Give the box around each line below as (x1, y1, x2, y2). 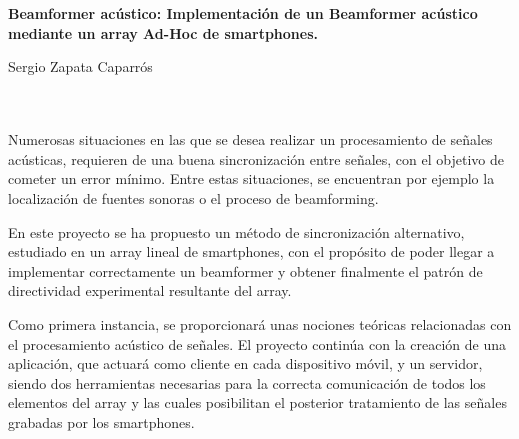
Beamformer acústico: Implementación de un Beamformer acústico (8, 3, 478, 24)
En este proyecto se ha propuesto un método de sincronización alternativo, (8, 221, 465, 242)
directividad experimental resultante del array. (8, 280, 292, 301)
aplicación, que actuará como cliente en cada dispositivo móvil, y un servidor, (8, 353, 483, 374)
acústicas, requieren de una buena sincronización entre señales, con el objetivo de (8, 148, 504, 169)
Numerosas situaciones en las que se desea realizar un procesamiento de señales (8, 129, 493, 150)
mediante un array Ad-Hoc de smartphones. (8, 22, 319, 43)
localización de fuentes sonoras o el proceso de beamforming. (8, 187, 379, 208)
